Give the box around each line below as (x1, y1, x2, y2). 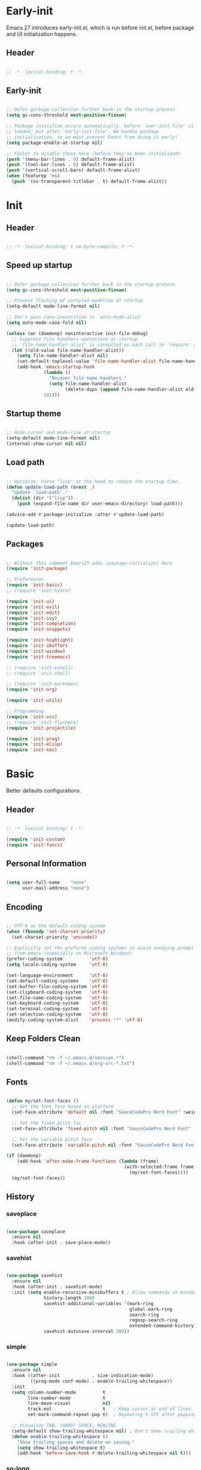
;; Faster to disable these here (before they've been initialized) (6, 150, 181, 156)
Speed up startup (6, 260, 73, 270)
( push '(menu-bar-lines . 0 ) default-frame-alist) (6, 156, 135, 162)
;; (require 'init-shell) (6, 670, 71, 676)
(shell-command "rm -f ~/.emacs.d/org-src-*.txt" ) (6, 1060, 135, 1067)
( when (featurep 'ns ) (6, 173, 60, 179)
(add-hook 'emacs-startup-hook (17, 364, 95, 370)
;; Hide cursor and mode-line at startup (6, 430, 111, 436)
